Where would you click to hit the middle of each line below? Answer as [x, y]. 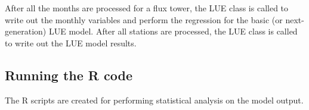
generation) [26, 31]
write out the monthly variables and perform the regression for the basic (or [144, 19]
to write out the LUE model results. [71, 43]
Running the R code [69, 75]
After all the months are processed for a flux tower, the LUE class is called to [147, 8]
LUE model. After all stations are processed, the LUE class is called [173, 31]
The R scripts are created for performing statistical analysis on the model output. [154, 100]
